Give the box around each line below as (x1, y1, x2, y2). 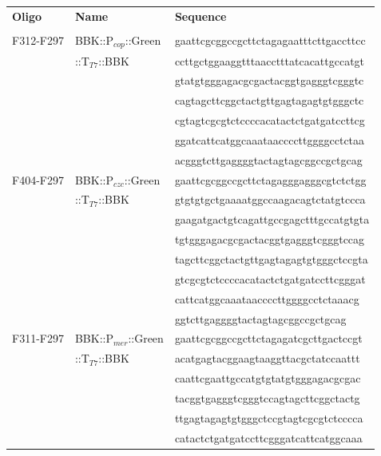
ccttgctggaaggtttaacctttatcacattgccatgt (174, 52, 365, 69)
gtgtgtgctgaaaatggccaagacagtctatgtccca (174, 191, 366, 208)
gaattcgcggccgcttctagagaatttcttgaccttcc (174, 32, 366, 49)
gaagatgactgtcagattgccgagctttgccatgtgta (174, 211, 370, 228)
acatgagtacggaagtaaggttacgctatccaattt (174, 350, 360, 367)
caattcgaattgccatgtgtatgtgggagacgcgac (174, 370, 361, 387)
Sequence (174, 7, 227, 24)
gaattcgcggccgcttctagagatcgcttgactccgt (174, 330, 363, 347)
